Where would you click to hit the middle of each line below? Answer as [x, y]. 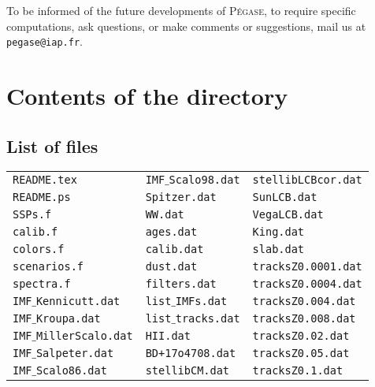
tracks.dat [208, 319]
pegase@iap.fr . [45, 41]
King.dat [278, 232]
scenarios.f [48, 267]
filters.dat [181, 284]
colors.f [39, 249]
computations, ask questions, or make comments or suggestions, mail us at [186, 26]
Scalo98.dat [204, 180]
